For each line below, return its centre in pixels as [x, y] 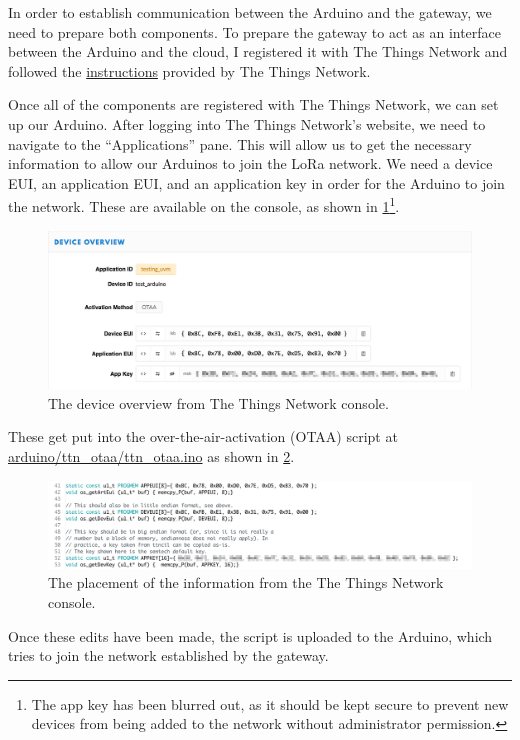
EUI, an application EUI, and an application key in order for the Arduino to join [256, 182]
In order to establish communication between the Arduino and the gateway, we [250, 12]
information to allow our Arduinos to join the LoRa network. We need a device [250, 163]
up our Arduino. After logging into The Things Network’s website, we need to [247, 123]
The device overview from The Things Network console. [218, 402]
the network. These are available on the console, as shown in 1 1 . [204, 204]
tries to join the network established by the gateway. [168, 655]
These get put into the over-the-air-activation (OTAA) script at [203, 436]
